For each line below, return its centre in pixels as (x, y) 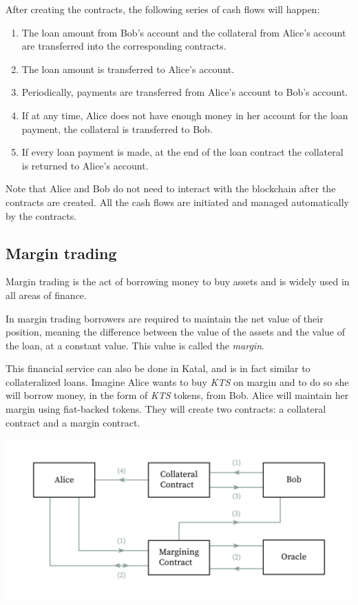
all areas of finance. (46, 295)
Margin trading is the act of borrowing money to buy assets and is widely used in (178, 281)
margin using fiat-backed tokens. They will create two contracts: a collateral (166, 409)
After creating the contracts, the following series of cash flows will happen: (163, 9)
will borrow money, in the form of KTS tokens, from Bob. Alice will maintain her (177, 395)
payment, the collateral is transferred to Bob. (117, 129)
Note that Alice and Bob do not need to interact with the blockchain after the (171, 188)
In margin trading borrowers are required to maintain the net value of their (165, 318)
